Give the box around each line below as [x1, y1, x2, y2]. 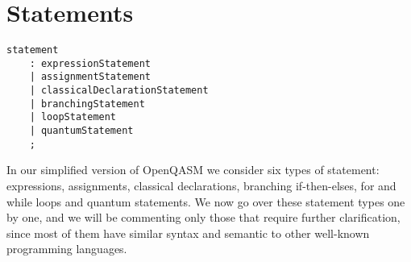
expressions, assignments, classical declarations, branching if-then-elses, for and [6, 177, 396, 193]
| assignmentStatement [29, 71, 151, 83]
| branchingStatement [29, 98, 145, 110]
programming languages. [6, 240, 127, 257]
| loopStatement [29, 111, 117, 123]
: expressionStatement [29, 57, 151, 69]
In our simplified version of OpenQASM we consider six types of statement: [6, 161, 380, 178]
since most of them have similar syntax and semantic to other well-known [6, 224, 370, 241]
